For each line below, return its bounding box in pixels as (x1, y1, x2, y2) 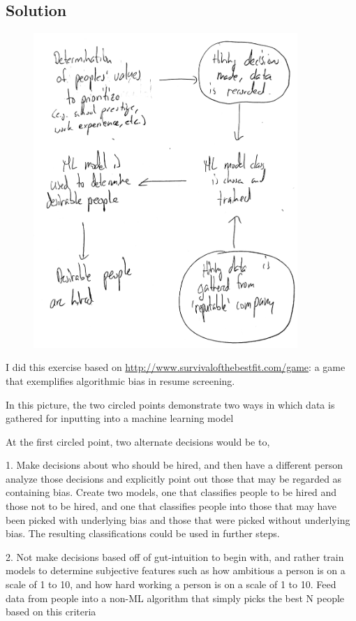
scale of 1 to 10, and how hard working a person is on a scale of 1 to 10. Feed (6, 577, 336, 592)
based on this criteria (6, 604, 96, 619)
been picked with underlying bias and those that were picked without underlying (6, 512, 350, 527)
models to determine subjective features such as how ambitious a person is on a (6, 563, 346, 578)
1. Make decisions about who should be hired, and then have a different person (6, 458, 343, 472)
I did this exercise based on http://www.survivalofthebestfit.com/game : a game (6, 360, 346, 374)
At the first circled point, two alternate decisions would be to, (6, 434, 270, 448)
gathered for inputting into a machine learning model (6, 411, 234, 425)
